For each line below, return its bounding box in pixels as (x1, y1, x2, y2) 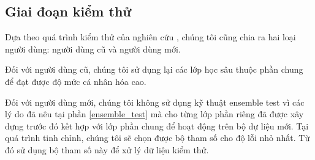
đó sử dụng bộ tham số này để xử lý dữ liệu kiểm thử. (5, 143, 209, 156)
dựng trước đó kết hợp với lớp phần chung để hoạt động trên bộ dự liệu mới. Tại (5, 119, 309, 132)
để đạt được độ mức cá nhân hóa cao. (5, 75, 146, 87)
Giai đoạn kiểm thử (5, 2, 132, 21)
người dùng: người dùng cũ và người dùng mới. (5, 42, 181, 55)
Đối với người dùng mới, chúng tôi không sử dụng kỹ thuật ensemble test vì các (5, 95, 305, 108)
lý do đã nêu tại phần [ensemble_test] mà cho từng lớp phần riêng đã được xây (5, 107, 304, 120)
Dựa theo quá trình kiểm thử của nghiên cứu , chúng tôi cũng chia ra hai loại (5, 31, 296, 43)
